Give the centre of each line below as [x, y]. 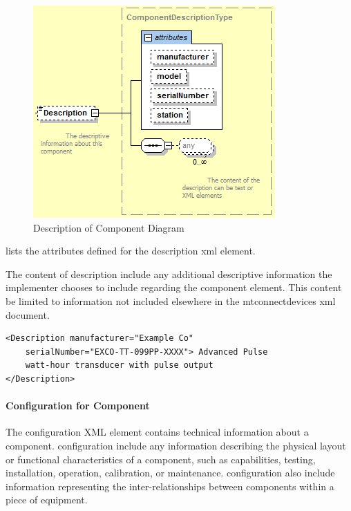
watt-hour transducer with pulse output [119, 365]
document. [28, 314]
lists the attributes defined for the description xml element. [131, 251]
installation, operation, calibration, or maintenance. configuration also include [170, 473]
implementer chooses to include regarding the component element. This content [174, 287]
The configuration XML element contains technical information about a [157, 432]
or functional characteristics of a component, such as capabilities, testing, [161, 459]
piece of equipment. [47, 500]
